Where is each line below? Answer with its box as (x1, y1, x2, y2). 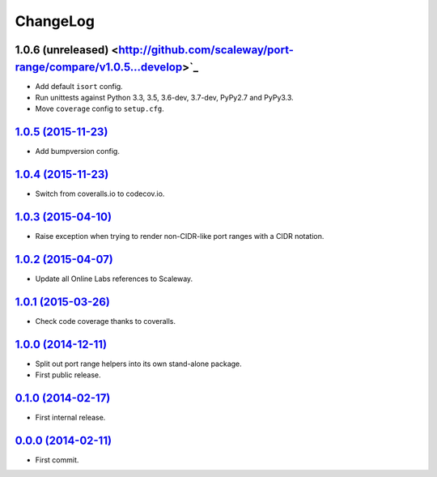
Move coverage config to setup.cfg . (35, 104, 165, 113)
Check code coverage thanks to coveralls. (35, 316, 176, 326)
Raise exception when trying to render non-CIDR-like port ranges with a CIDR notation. (35, 232, 325, 241)
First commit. (35, 455, 79, 465)
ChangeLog (15, 12, 95, 30)
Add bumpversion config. (35, 147, 121, 156)
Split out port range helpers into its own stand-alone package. (35, 359, 242, 368)
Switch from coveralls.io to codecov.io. (35, 189, 165, 198)
